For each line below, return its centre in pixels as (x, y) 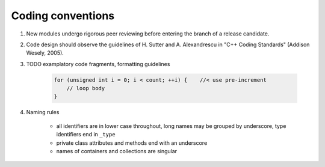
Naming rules (43, 112)
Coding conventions (63, 16)
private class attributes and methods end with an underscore (132, 143)
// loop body (86, 88)
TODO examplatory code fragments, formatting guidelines (98, 64)
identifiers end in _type (86, 135)
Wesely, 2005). (45, 53)
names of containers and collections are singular (117, 151)
